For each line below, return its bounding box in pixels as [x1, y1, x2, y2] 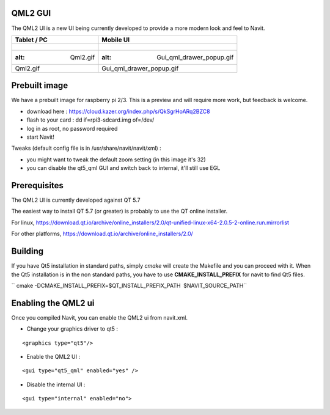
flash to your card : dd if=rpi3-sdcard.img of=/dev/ [26, 116, 155, 123]
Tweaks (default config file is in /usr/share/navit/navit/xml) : [11, 144, 161, 152]
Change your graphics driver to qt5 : [26, 325, 119, 332]
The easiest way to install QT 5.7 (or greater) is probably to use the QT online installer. [11, 208, 228, 215]
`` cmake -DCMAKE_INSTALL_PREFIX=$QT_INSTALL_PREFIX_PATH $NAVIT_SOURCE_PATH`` [11, 282, 248, 289]
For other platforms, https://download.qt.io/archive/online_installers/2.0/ [11, 230, 194, 238]
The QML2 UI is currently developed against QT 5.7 [11, 196, 141, 204]
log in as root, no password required [26, 125, 118, 132]
